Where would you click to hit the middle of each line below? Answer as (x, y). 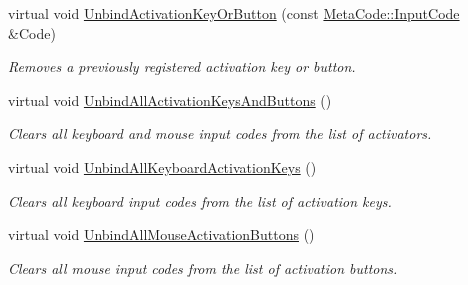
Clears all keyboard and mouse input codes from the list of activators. (220, 133)
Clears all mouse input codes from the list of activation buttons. (203, 267)
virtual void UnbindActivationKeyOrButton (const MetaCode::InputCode (234, 13)
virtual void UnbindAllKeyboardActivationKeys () (162, 166)
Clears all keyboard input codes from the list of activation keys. (200, 200)
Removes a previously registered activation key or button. (182, 66)
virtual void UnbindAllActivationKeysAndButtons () (170, 99)
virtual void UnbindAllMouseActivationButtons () (161, 234)
